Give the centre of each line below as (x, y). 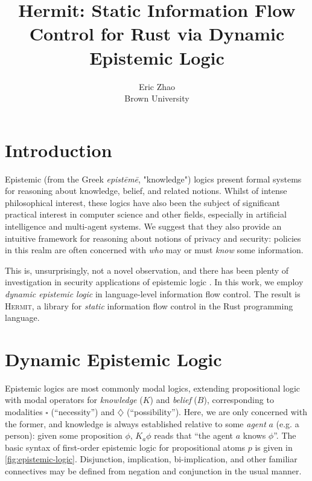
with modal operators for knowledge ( (74, 400)
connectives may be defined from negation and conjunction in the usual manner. (153, 471)
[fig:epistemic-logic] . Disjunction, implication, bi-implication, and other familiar (151, 459)
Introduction (59, 150)
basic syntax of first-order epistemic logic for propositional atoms (125, 447)
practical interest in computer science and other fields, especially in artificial (146, 214)
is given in (274, 447)
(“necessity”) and (83, 412)
